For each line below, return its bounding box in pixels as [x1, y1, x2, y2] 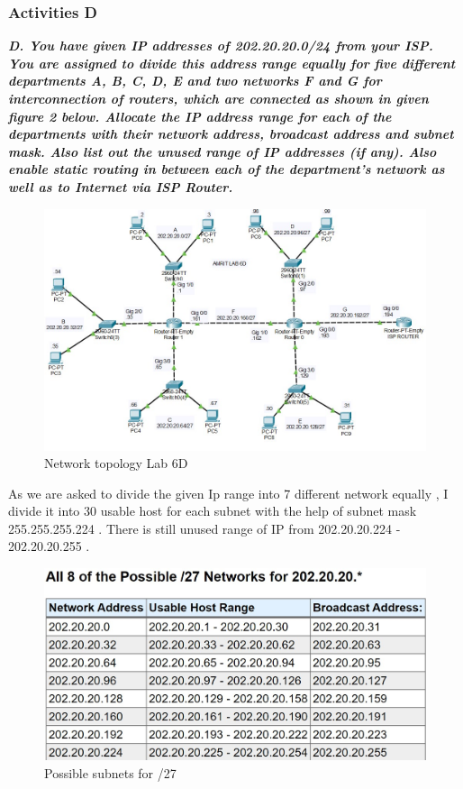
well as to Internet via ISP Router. [8, 177, 233, 196]
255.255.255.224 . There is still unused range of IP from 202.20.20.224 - [8, 518, 401, 537]
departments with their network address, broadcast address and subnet [8, 124, 454, 143]
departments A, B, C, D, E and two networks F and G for [8, 71, 382, 90]
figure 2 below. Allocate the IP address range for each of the [8, 106, 392, 125]
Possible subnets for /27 [44, 763, 177, 782]
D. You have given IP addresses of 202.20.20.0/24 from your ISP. [8, 36, 433, 55]
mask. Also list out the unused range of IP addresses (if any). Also [8, 142, 437, 161]
